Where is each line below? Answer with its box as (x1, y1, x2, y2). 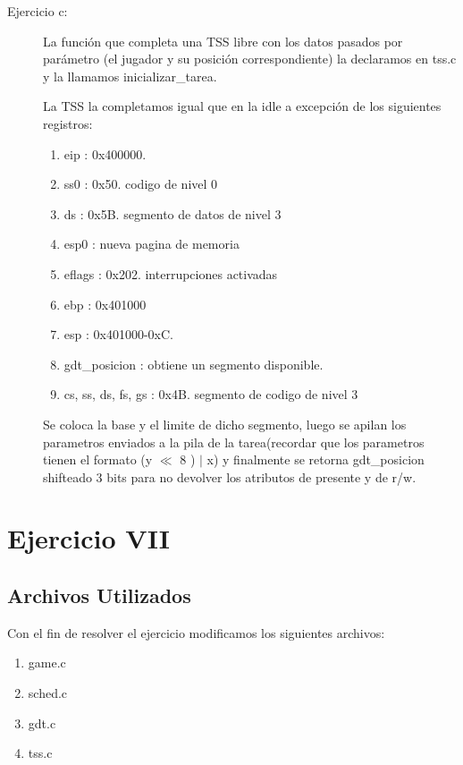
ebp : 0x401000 (63, 294, 147, 313)
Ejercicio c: (7, 2, 68, 20)
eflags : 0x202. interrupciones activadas (63, 264, 278, 283)
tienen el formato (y (43, 450, 153, 469)
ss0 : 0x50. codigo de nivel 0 (63, 174, 218, 193)
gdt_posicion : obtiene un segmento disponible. (63, 354, 324, 373)
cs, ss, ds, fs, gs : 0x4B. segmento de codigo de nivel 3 (63, 385, 358, 404)
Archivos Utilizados (7, 582, 191, 609)
